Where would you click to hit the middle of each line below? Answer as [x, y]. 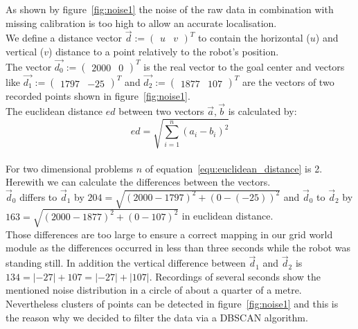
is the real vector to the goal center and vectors [244, 66]
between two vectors [161, 110]
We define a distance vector [64, 38]
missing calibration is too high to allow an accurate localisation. [141, 23]
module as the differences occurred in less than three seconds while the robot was [178, 248]
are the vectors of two [288, 82]
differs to [38, 196]
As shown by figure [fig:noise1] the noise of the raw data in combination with [170, 9]
